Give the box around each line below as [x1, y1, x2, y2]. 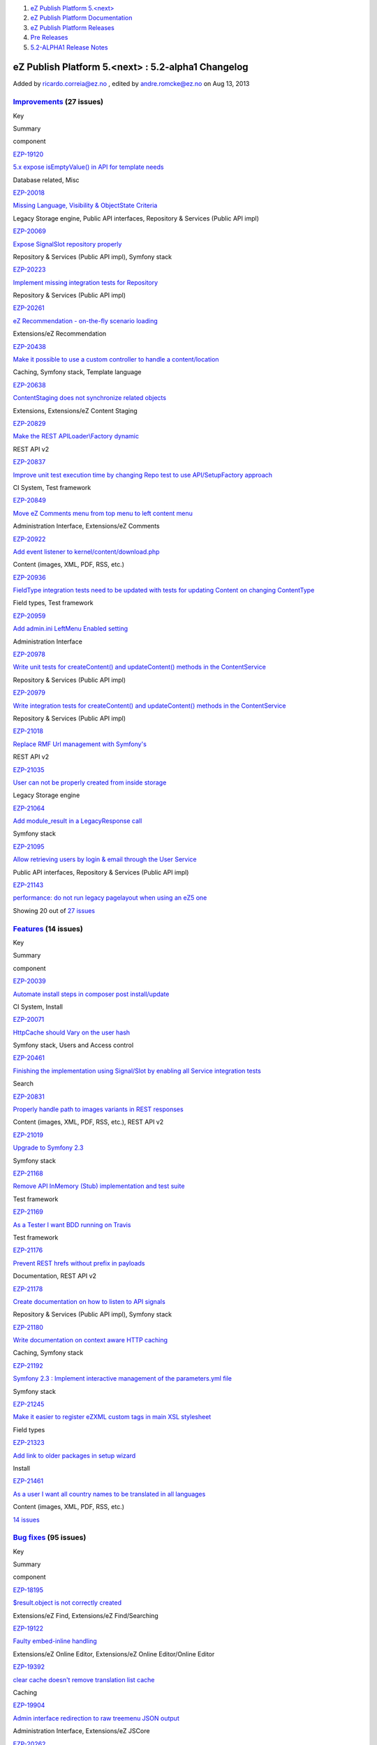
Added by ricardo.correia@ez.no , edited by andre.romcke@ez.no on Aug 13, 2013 [13, 80, 250, 88]
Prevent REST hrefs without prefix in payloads [13, 1258, 145, 1267]
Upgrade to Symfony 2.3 [13, 1143, 84, 1152]
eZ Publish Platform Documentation [30, 14, 133, 22]
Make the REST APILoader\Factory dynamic [13, 432, 140, 440]
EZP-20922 [13, 535, 46, 543]
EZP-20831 [13, 1092, 45, 1101]
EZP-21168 [13, 1169, 43, 1178]
